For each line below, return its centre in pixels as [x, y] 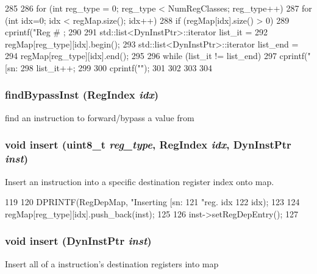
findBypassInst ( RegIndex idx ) [82, 95]
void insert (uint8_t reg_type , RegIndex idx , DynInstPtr [148, 145]
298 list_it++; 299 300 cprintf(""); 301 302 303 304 [116, 67]
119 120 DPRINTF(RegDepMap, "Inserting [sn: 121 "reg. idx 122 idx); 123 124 [152, 202]
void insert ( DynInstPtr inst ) [78, 241]
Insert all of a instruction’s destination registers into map [112, 263]
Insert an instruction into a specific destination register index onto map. [140, 181]
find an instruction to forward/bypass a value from [100, 117]
